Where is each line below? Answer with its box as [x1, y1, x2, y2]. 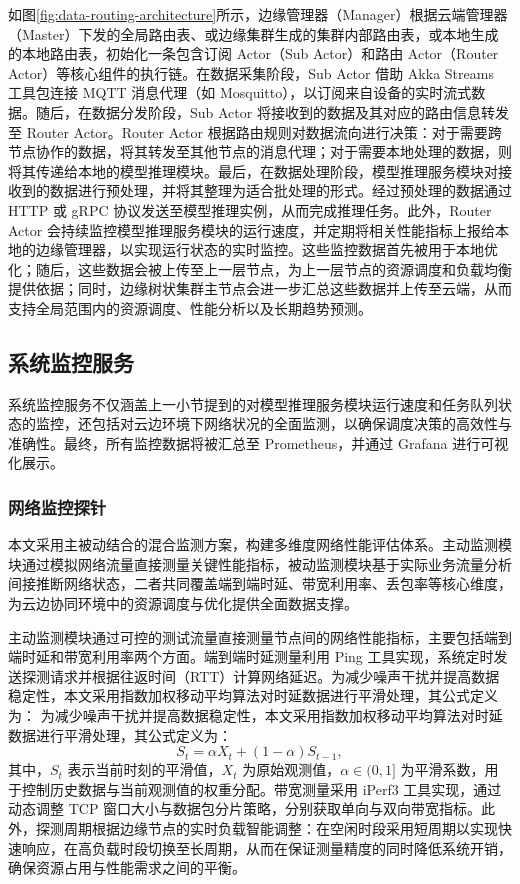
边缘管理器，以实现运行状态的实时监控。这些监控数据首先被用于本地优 [35, 239, 498, 260]
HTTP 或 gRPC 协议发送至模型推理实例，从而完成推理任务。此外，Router [8, 199, 492, 220]
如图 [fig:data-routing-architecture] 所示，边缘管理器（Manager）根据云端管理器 [8, 4, 508, 24]
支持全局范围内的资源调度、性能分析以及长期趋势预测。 [8, 297, 372, 318]
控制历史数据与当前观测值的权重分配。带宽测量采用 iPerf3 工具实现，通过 [21, 778, 502, 799]
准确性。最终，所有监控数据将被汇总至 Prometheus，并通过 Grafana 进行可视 [8, 432, 509, 453]
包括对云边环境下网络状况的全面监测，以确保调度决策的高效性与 [91, 413, 512, 434]
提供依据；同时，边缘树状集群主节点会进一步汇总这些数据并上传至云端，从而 [8, 278, 512, 299]
